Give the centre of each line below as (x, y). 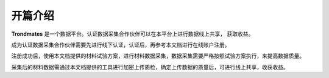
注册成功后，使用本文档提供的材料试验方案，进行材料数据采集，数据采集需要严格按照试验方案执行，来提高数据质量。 (158, 56)
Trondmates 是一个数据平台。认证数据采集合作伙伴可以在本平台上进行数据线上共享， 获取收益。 (133, 34)
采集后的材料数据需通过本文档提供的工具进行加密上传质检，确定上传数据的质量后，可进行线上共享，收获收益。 (150, 67)
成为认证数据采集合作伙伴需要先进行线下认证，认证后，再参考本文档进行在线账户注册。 (121, 45)
